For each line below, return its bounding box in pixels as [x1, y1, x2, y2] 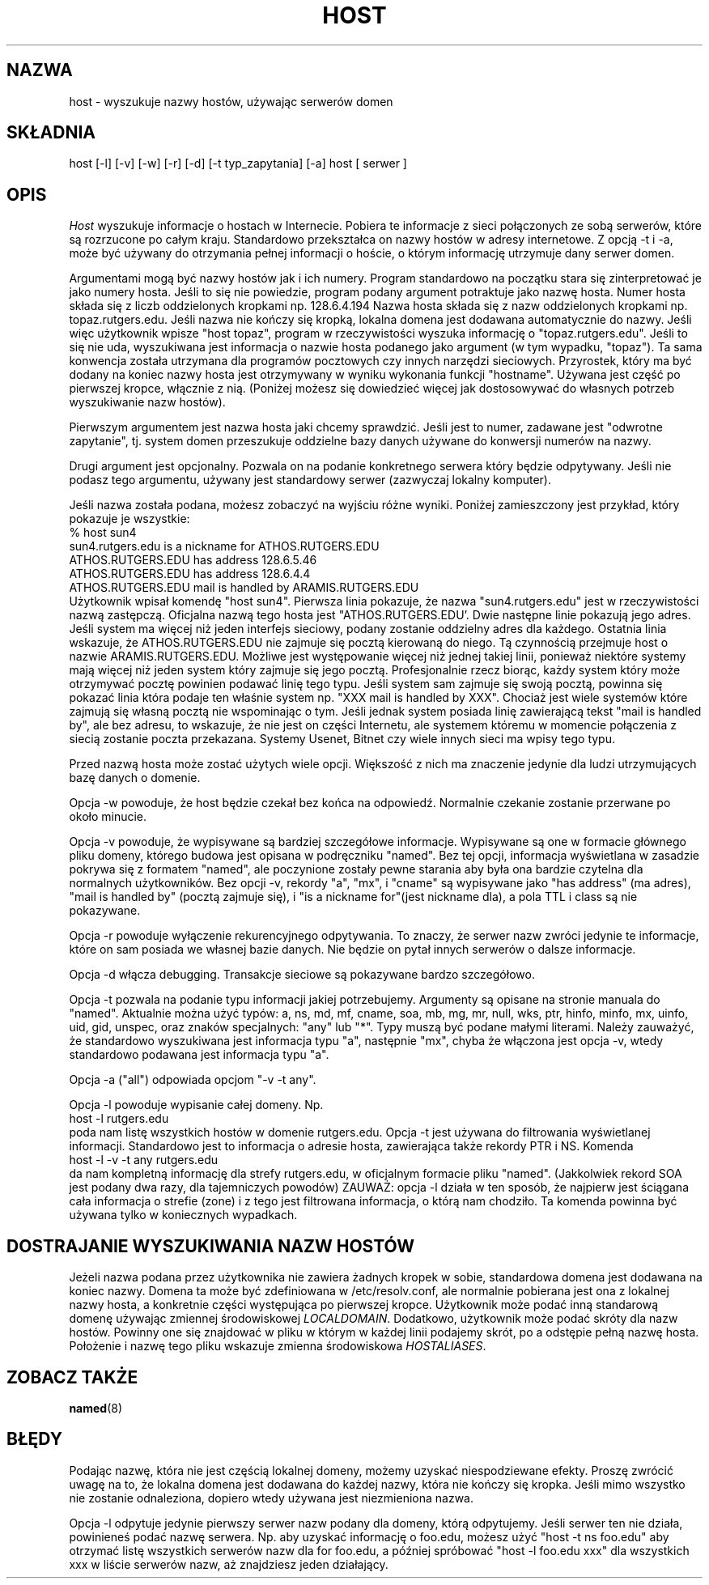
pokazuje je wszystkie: [69, 512, 190, 526]
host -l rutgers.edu [69, 1111, 169, 1126]
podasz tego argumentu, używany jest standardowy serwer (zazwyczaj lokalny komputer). [69, 473, 552, 487]
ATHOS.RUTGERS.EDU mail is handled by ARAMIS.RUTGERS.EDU [69, 580, 419, 595]
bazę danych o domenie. [69, 771, 201, 785]
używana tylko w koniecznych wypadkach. [69, 1208, 298, 1222]
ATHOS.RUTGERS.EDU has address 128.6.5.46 [69, 553, 317, 567]
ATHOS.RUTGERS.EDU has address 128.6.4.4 [69, 567, 311, 581]
